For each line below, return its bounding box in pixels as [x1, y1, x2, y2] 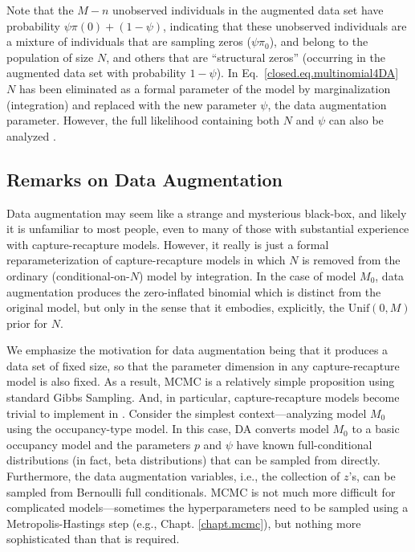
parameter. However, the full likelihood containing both [6, 112, 280, 129]
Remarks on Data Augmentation [6, 166, 283, 191]
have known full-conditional [236, 435, 372, 452]
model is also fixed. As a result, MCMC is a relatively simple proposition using [6, 373, 395, 390]
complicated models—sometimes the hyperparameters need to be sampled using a [6, 499, 409, 516]
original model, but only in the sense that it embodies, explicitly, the [6, 299, 345, 316]
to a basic [352, 420, 400, 437]
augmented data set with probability [6, 64, 186, 81]
